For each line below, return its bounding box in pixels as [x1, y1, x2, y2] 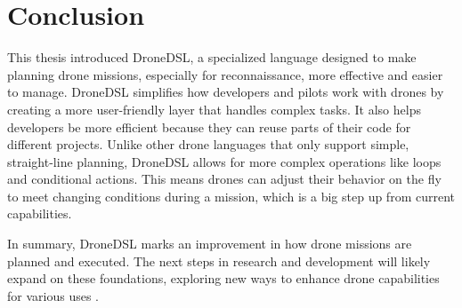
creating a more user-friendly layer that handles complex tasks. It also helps [7, 99, 421, 118]
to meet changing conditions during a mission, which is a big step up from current [7, 186, 455, 205]
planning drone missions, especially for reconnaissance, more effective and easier [7, 65, 443, 83]
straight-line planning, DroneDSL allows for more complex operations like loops [7, 152, 442, 170]
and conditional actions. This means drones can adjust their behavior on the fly [7, 170, 442, 188]
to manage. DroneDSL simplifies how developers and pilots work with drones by [7, 83, 444, 101]
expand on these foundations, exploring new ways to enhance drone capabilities [7, 269, 440, 288]
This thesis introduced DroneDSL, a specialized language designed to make [7, 48, 417, 67]
